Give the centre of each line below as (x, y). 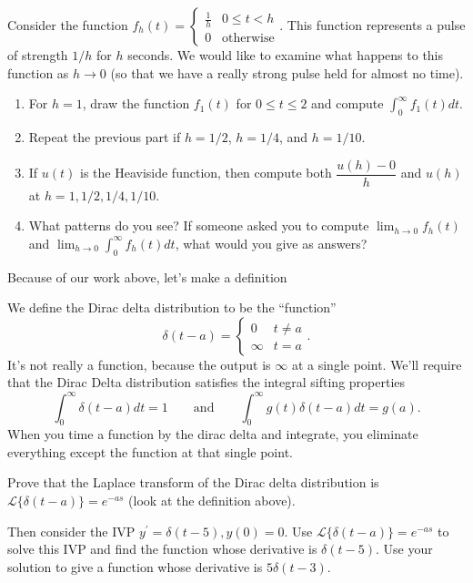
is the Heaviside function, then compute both (206, 173)
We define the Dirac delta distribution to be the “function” (172, 307)
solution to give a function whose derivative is (135, 566)
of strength (38, 55)
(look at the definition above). (212, 501)
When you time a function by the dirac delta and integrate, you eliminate (213, 434)
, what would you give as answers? (271, 243)
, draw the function (136, 103)
